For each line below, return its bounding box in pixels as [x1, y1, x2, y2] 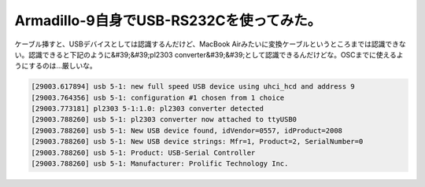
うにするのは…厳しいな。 [14, 61, 98, 71]
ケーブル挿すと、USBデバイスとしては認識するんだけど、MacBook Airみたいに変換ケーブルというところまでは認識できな [14, 39, 406, 49]
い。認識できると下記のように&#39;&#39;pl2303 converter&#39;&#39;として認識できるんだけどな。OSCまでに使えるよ [14, 49, 405, 59]
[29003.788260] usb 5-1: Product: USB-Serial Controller [31, 148, 256, 157]
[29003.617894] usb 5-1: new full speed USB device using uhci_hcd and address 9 [31, 82, 356, 91]
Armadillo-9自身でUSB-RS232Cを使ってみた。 [14, 12, 322, 29]
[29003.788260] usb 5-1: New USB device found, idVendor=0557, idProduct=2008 [31, 126, 342, 135]
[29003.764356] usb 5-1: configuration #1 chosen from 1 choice [31, 93, 285, 102]
